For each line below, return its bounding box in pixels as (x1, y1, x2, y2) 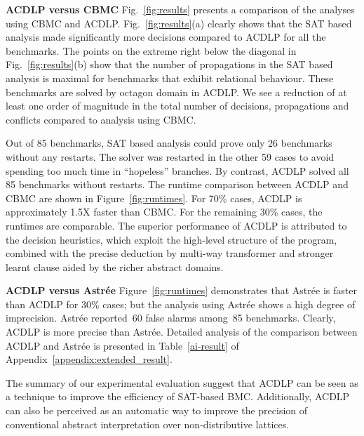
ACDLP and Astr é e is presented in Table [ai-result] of (6, 338, 239, 352)
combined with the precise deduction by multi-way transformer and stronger (6, 246, 334, 260)
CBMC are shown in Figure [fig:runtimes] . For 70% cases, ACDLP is (6, 190, 302, 205)
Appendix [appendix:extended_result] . (6, 352, 173, 366)
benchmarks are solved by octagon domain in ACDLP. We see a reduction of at (6, 84, 347, 99)
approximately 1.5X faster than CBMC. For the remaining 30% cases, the (6, 204, 323, 219)
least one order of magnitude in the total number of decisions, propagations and (6, 98, 349, 113)
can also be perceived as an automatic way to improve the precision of (6, 403, 308, 418)
